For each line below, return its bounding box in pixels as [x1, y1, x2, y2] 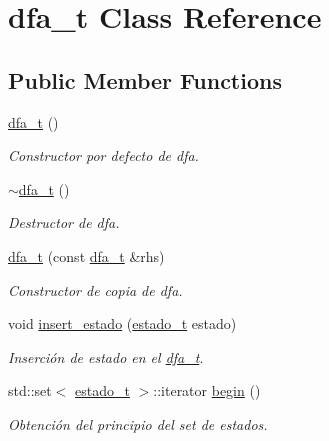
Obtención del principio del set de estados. [8, 413, 268, 434]
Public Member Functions [8, 64, 282, 95]
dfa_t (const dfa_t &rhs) [8, 245, 165, 266]
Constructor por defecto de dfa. [8, 145, 199, 166]
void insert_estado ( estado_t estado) [8, 313, 237, 334]
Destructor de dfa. [8, 212, 120, 233]
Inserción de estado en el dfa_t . [8, 346, 204, 367]
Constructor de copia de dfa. [8, 279, 183, 300]
